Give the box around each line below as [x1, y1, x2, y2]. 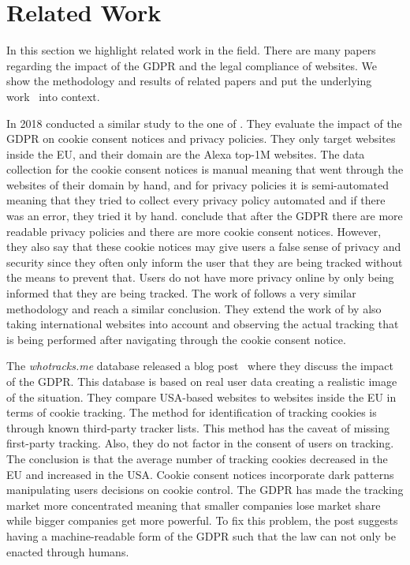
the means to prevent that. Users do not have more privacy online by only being [6, 269, 394, 286]
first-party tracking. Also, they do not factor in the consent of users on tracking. [6, 435, 394, 451]
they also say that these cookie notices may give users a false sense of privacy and [6, 238, 401, 255]
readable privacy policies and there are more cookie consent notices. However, [6, 223, 382, 239]
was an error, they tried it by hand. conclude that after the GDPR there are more [6, 208, 403, 224]
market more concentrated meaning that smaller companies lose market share [6, 496, 381, 513]
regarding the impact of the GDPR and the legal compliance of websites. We [6, 57, 377, 73]
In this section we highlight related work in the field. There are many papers [6, 42, 376, 58]
